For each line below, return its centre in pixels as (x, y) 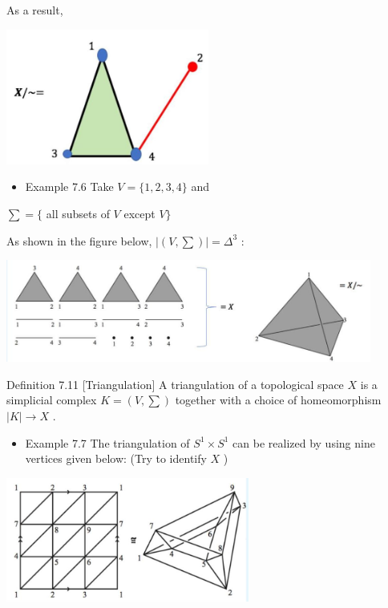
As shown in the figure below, (79, 240)
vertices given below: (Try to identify (116, 458)
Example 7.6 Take (69, 186)
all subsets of (78, 213)
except (139, 213)
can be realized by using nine (304, 442)
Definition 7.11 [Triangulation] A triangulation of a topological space (175, 384)
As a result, (35, 10)
